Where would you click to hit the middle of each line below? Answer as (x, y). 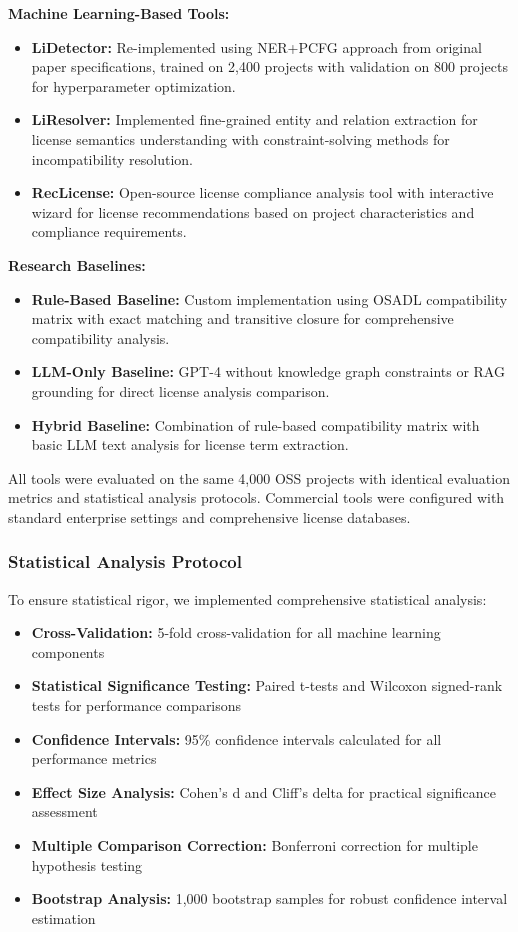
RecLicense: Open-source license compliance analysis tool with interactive (262, 192)
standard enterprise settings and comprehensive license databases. (209, 516)
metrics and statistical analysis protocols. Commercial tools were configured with (256, 497)
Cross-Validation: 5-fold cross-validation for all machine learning (236, 632)
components (68, 651)
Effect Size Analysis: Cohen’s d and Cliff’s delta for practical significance (263, 791)
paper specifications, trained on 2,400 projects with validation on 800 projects (269, 66)
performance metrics (94, 758)
